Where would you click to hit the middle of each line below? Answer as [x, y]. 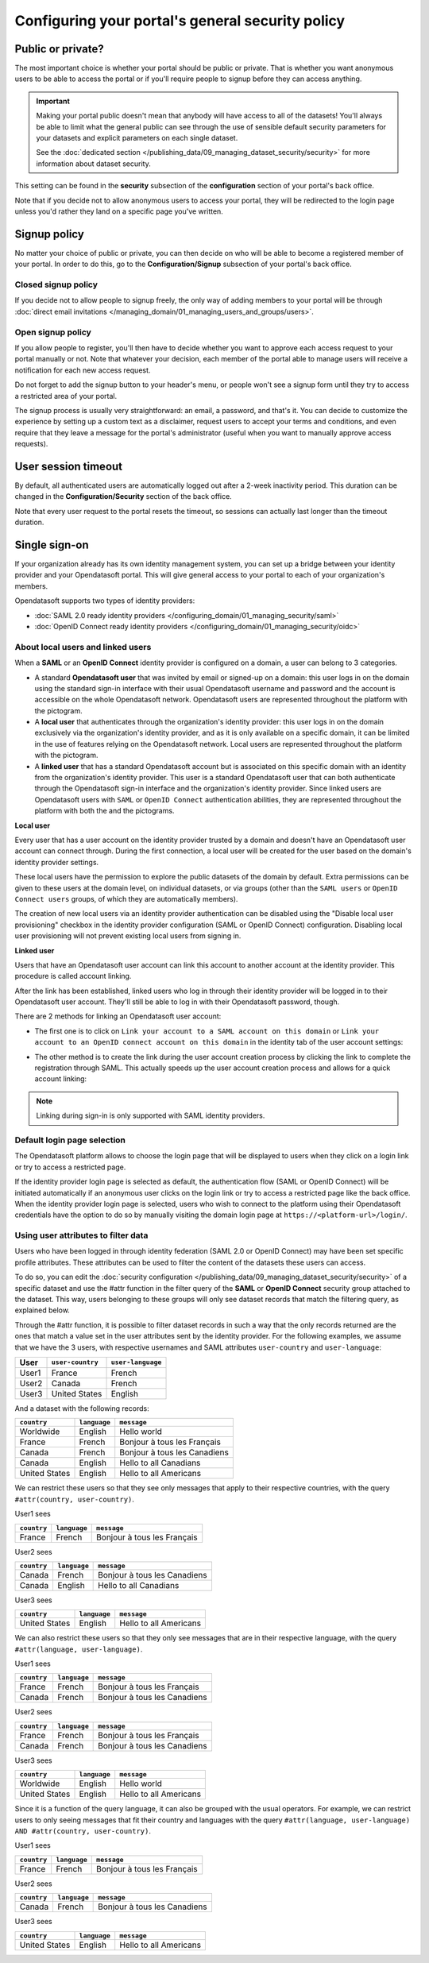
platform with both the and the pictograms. [104, 811]
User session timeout [69, 466]
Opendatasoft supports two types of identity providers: [105, 601]
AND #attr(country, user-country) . [83, 1831]
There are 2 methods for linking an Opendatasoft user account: [118, 1016]
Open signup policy [53, 332]
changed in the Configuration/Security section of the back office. [123, 497]
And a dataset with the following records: [82, 1408]
